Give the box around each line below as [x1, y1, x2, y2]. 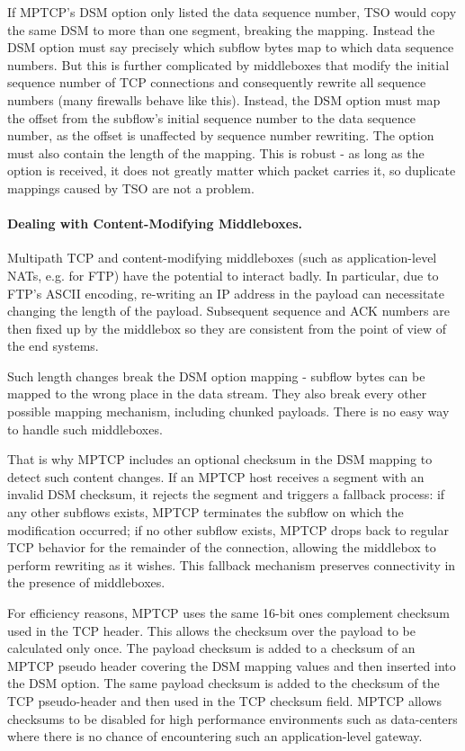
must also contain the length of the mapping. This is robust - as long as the [7, 143, 425, 162]
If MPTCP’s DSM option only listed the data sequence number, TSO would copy [7, 3, 457, 21]
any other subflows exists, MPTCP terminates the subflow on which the [7, 503, 404, 522]
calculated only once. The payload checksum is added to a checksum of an [7, 639, 416, 657]
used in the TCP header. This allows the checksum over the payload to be [7, 621, 416, 639]
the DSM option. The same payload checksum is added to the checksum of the [7, 674, 440, 693]
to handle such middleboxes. [7, 419, 163, 438]
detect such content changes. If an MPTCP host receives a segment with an [7, 467, 425, 486]
